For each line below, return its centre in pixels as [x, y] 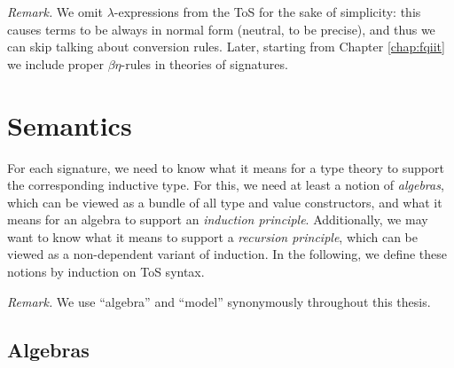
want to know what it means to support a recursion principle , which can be [213, 236]
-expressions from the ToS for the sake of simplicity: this [267, 12]
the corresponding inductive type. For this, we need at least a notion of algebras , [226, 185]
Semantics [70, 125]
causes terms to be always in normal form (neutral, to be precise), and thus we [221, 29]
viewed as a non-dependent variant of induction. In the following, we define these [227, 254]
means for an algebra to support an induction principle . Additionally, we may [218, 219]
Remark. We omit [55, 12]
